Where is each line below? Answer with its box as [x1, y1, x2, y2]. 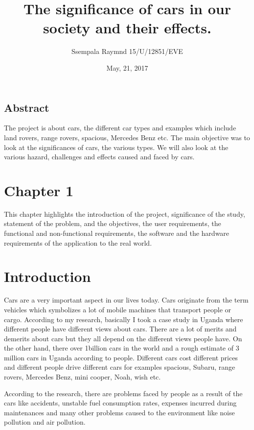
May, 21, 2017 [106, 62, 148, 73]
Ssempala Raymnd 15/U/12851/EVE [71, 46, 183, 56]
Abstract [4, 100, 49, 115]
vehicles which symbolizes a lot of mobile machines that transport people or [4, 304, 231, 314]
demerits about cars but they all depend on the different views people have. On [4, 333, 242, 343]
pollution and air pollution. [4, 417, 86, 427]
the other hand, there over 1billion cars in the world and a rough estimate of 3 [4, 343, 239, 353]
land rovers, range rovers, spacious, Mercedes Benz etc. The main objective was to [4, 132, 250, 142]
